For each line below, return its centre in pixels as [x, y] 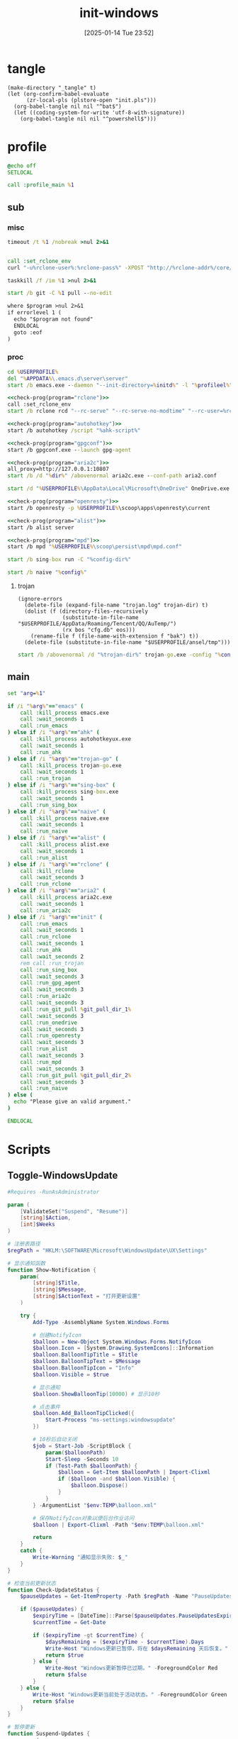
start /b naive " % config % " [47, 572]
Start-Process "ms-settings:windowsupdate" [110, 1420]
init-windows [119, 13]
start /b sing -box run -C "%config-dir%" [69, 560]
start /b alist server [41, 527]
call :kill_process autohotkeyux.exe [76, 739]
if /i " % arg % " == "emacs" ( [45, 706]
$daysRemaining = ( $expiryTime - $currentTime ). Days [124, 1642]
